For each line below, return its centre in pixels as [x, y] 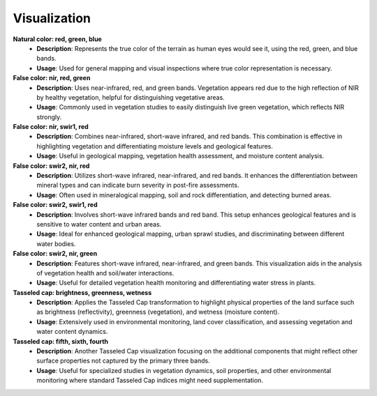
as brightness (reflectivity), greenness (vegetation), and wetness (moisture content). [158, 312]
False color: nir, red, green [52, 78]
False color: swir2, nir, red [51, 166]
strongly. [49, 117]
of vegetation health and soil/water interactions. [105, 273]
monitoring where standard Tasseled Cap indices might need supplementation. [150, 381]
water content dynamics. [72, 332]
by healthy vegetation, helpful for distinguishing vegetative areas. [131, 97]
